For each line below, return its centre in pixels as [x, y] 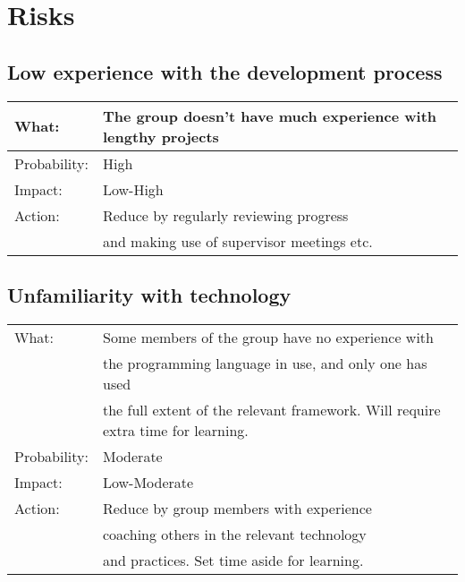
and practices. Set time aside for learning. [233, 560]
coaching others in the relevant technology [234, 534]
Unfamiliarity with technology [149, 294]
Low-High [133, 189]
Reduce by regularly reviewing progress [225, 215]
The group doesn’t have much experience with [270, 116]
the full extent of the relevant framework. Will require [271, 409]
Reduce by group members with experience [237, 508]
